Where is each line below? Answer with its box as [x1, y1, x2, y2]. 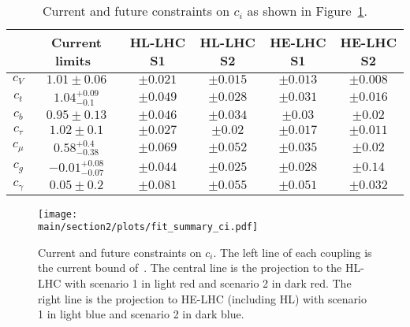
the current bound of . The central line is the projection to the [38, 259, 342, 276]
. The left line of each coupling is [213, 243, 372, 260]
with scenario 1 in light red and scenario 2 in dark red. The [65, 275, 352, 292]
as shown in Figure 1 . [247, 2, 368, 20]
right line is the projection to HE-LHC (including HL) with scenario [38, 290, 367, 307]
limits [54, 51, 91, 69]
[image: [38, 208, 78, 220]
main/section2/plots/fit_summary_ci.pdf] [38, 221, 259, 233]
